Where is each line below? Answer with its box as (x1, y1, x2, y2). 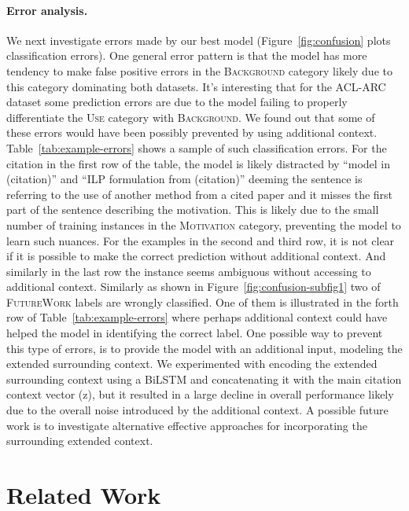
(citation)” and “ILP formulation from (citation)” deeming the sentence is (6, 171, 363, 187)
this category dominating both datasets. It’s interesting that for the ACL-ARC (6, 78, 386, 94)
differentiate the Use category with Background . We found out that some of (6, 108, 375, 125)
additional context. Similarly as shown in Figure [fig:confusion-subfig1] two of (6, 278, 381, 295)
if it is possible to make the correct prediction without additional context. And (6, 248, 386, 264)
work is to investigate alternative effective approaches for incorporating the (6, 417, 367, 433)
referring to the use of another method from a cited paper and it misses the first (6, 186, 393, 202)
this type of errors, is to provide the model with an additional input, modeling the (6, 340, 403, 356)
